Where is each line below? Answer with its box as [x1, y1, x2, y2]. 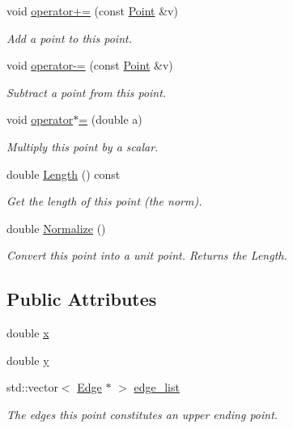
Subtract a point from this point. [6, 83, 167, 100]
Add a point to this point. [6, 29, 132, 46]
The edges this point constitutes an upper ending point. [6, 405, 278, 422]
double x [6, 324, 49, 341]
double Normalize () [6, 219, 106, 236]
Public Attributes [6, 286, 157, 311]
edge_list [134, 379, 180, 396]
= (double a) [79, 111, 142, 128]
